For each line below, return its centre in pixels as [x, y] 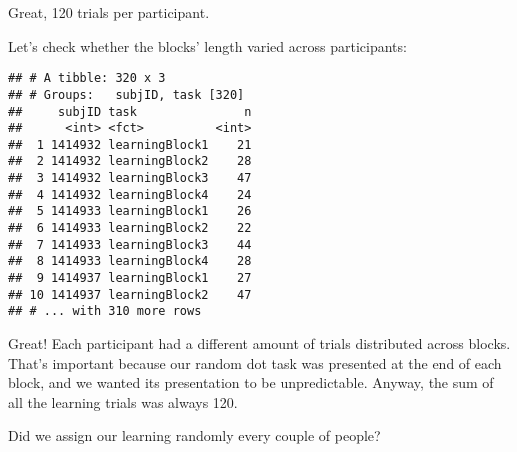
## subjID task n [130, 111]
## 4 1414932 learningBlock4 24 [130, 194]
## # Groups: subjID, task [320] [126, 94]
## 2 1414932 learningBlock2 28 [130, 161]
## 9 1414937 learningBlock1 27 [130, 278]
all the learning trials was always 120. [123, 401]
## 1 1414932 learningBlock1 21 [130, 144]
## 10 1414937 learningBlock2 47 [130, 294]
